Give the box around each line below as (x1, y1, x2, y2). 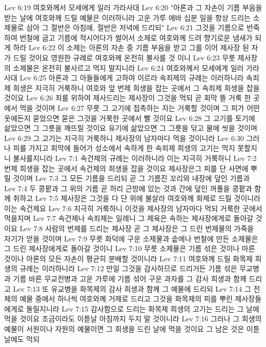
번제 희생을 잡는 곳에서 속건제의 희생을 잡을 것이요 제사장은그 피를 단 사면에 (4, 162, 249, 173)
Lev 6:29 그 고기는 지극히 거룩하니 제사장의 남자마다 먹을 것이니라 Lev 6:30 (4, 132, 244, 143)
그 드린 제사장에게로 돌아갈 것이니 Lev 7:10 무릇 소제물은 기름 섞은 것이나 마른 (4, 243, 255, 254)
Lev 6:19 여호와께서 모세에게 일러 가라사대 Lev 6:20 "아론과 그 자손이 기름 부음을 (4, 2, 262, 12)
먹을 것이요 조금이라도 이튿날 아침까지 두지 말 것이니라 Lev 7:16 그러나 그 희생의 (4, 313, 262, 324)
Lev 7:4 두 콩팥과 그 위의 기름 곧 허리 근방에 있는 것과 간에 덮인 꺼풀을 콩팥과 (4, 182, 252, 193)
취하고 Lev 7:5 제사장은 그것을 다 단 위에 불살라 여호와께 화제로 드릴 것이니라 (13, 193, 261, 203)
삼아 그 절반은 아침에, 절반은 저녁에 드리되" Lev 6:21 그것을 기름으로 (26, 22, 244, 33)
